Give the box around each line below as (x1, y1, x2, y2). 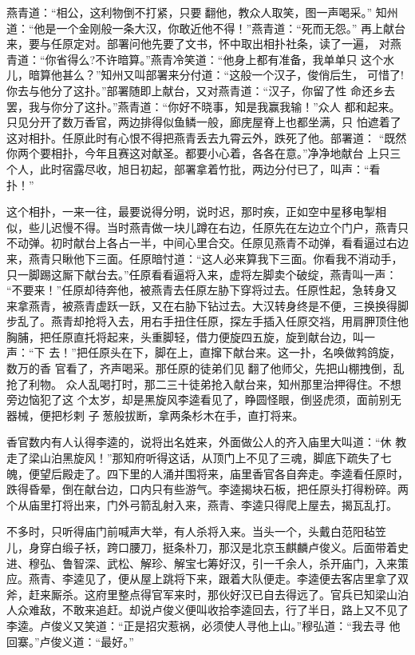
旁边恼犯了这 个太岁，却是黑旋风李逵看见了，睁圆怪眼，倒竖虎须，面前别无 (6, 391, 401, 408)
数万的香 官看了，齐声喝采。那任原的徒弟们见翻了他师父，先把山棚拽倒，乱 (6, 360, 405, 377)
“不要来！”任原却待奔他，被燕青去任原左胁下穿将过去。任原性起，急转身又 (6, 282, 397, 298)
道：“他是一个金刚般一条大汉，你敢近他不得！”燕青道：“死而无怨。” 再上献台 (6, 19, 406, 36)
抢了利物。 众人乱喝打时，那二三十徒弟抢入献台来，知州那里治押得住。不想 (6, 375, 401, 392)
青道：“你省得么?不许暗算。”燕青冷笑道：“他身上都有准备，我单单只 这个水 (6, 50, 395, 67)
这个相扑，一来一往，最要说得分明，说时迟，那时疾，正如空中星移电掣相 (6, 203, 386, 220)
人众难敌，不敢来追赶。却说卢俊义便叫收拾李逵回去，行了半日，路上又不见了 (6, 601, 409, 618)
